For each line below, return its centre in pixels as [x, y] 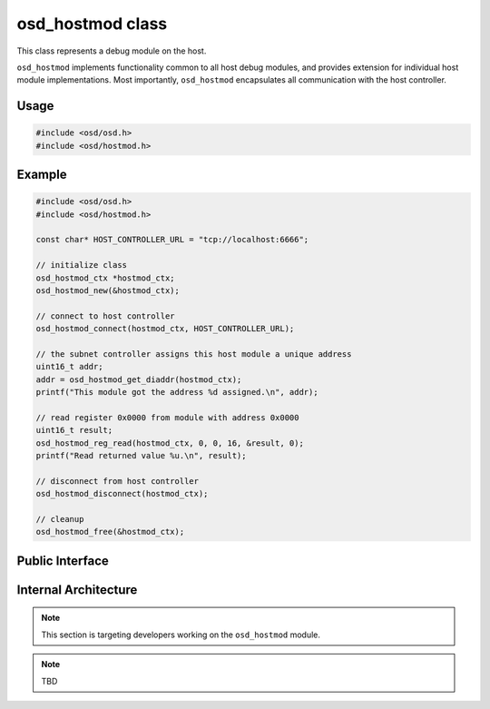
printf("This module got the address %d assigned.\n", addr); [177, 392]
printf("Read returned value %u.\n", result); [141, 456]
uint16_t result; [74, 430]
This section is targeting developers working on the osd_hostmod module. [181, 635]
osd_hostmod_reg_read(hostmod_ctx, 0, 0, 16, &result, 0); [170, 443]
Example [42, 175]
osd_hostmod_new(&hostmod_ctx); [108, 291]
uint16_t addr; [69, 367]
